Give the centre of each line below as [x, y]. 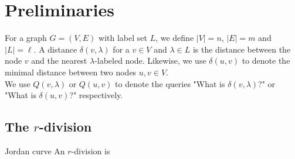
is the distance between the [242, 49]
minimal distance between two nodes [71, 72]
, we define [175, 38]
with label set [123, 38]
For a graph [26, 38]
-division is [91, 151]
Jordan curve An [35, 151]
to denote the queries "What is [170, 83]
